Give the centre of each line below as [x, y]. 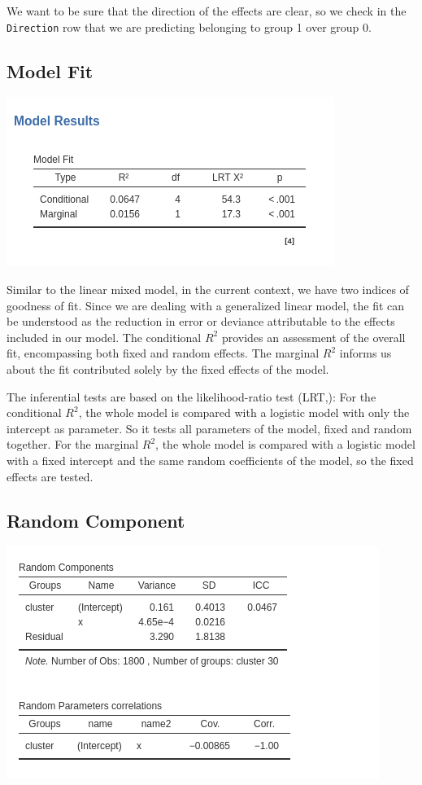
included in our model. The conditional [104, 337]
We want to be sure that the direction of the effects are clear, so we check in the [207, 11]
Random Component [96, 520]
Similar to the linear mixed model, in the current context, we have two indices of [208, 289]
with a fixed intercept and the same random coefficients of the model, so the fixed [210, 460]
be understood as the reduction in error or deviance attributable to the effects [201, 321]
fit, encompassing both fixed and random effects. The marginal [163, 353]
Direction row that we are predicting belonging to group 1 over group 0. [189, 26]
